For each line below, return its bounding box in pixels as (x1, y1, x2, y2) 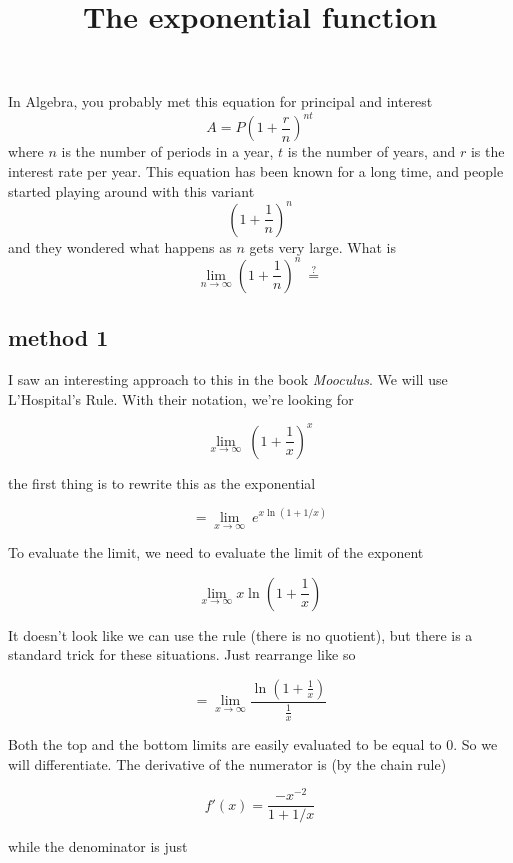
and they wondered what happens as (8, 236, 232, 257)
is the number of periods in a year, (61, 141, 274, 162)
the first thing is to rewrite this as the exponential (8, 472, 316, 493)
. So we (453, 734, 498, 755)
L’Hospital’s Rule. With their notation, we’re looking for (8, 388, 354, 409)
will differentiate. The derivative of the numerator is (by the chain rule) (8, 753, 447, 774)
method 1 (8, 322, 109, 353)
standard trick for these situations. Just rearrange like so (8, 644, 356, 665)
